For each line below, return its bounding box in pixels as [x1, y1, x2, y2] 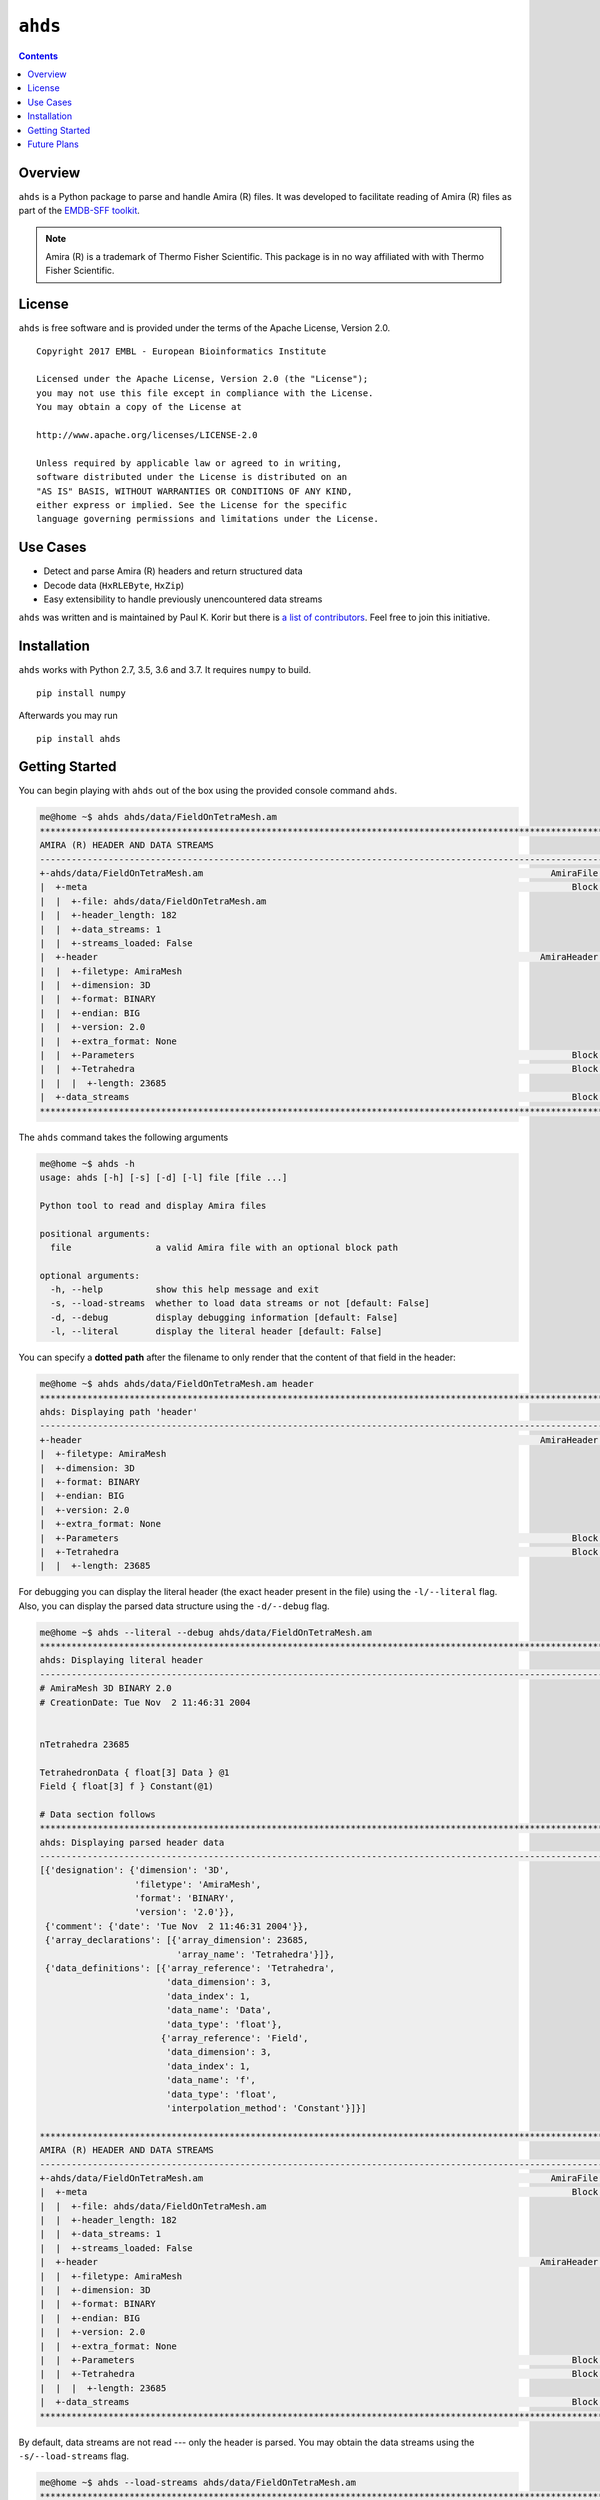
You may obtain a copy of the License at [36, 401, 242, 413]
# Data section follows [39, 1808, 157, 1820]
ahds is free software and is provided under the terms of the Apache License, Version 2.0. [18, 322, 391, 334]
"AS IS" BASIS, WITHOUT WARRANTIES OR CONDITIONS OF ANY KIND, [36, 485, 353, 497]
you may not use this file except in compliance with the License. [36, 387, 374, 399]
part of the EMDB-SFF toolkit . [18, 205, 140, 217]
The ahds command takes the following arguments [18, 1131, 229, 1143]
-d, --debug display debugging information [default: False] [50, 1311, 399, 1323]
